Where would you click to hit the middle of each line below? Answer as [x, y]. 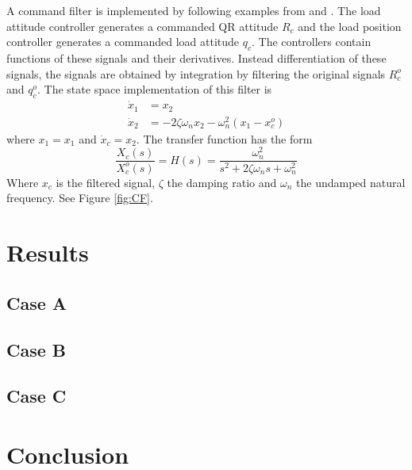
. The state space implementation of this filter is [155, 89]
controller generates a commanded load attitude [123, 42]
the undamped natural [351, 182]
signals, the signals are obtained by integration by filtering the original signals [196, 73]
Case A [37, 302]
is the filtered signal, [106, 182]
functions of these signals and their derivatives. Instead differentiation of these [196, 57]
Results [48, 252]
